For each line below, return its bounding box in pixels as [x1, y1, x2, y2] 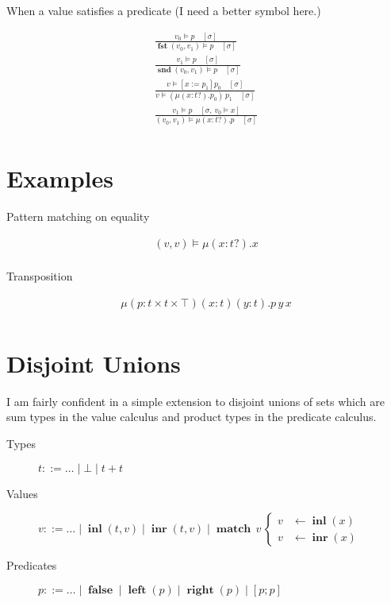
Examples [6, 162, 113, 195]
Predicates [6, 557, 57, 574]
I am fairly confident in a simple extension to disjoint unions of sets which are [6, 392, 385, 409]
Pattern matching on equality [6, 208, 150, 225]
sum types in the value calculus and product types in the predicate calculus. [6, 408, 377, 425]
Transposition [6, 268, 73, 284]
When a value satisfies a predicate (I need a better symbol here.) [6, 2, 321, 18]
